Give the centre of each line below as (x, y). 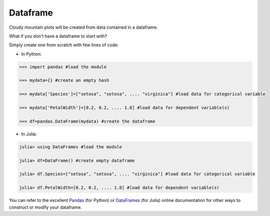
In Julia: (29, 134)
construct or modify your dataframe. (45, 207)
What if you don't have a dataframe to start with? (58, 36)
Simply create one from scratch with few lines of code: (64, 45)
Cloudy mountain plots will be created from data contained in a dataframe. (83, 27)
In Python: (31, 54)
